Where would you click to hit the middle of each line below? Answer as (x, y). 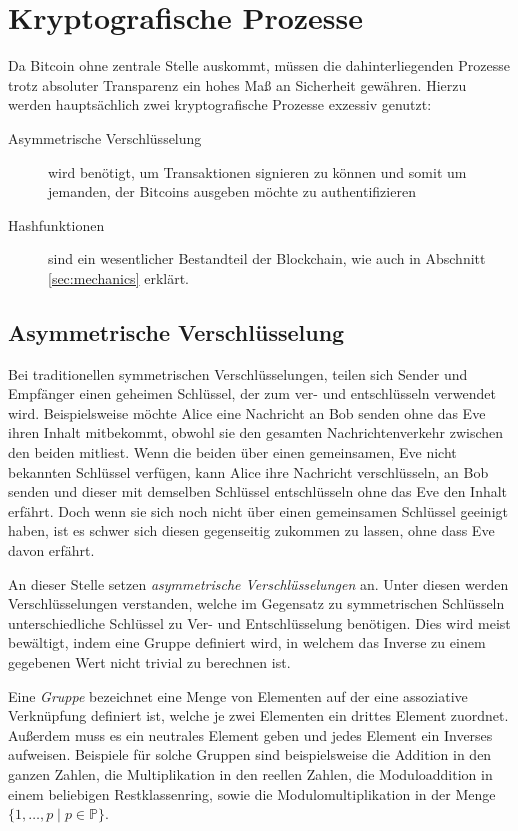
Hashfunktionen (56, 224)
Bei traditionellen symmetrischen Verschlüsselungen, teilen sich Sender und (238, 373)
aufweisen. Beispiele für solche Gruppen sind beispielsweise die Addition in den (250, 754)
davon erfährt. (51, 550)
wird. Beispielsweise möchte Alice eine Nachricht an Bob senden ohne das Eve (247, 412)
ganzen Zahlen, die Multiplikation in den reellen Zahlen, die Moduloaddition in (250, 773)
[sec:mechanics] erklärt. (119, 277)
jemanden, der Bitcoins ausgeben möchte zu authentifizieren (232, 191)
